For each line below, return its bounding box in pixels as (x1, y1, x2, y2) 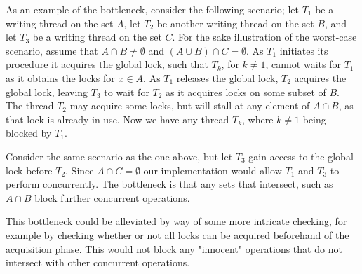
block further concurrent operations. (34, 190, 190, 205)
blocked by (6, 125, 52, 140)
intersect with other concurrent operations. (6, 255, 190, 270)
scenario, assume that (6, 43, 98, 57)
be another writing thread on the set (156, 15, 314, 30)
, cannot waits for (265, 57, 341, 71)
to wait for (104, 84, 149, 99)
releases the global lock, (176, 70, 279, 85)
